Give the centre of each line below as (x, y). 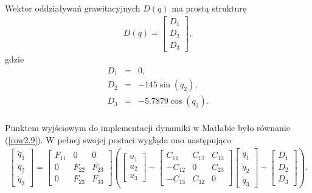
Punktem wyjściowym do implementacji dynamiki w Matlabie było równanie (147, 128)
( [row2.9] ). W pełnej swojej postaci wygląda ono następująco (118, 139)
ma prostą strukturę (209, 8)
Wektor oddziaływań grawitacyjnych (73, 8)
